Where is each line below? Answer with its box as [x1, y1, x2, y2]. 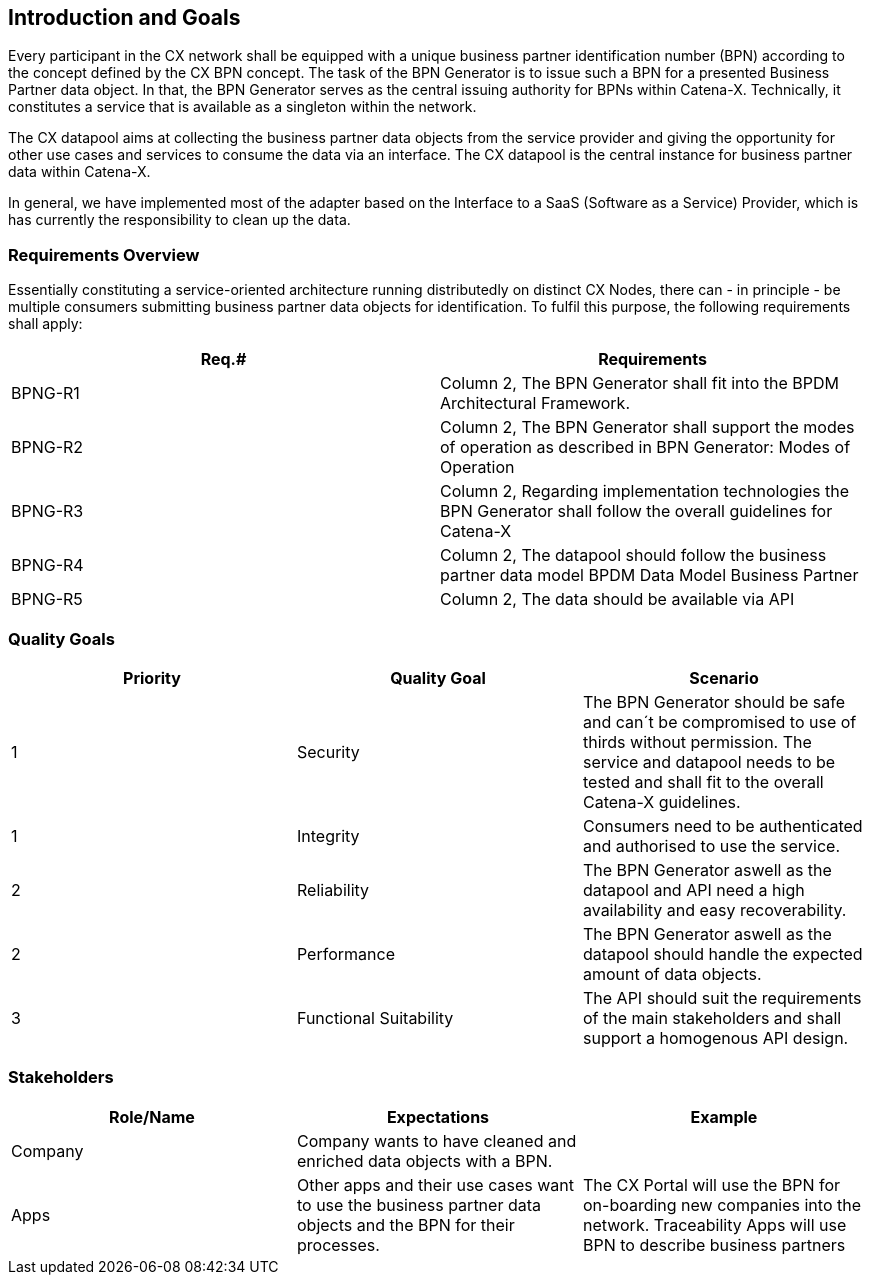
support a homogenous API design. [582, 1027, 849, 1048]
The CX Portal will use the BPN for [582, 1174, 841, 1195]
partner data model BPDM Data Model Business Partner [440, 565, 859, 586]
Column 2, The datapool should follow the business [440, 545, 827, 566]
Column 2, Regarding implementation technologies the [440, 481, 849, 502]
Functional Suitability [296, 1007, 454, 1028]
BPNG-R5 [11, 589, 83, 610]
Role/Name [109, 1106, 195, 1127]
